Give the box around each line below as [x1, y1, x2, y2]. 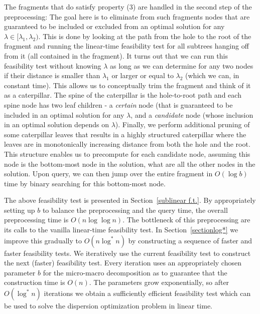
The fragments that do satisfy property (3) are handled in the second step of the [4, 2, 252, 12]
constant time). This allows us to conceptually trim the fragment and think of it [4, 80, 251, 90]
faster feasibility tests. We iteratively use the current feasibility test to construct [4, 247, 251, 258]
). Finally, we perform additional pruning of [115, 119, 250, 130]
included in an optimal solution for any [4, 109, 124, 120]
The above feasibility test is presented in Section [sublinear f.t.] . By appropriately [4, 195, 256, 205]
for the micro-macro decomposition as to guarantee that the [43, 267, 227, 277]
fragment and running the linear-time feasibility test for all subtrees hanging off [4, 41, 249, 51]
